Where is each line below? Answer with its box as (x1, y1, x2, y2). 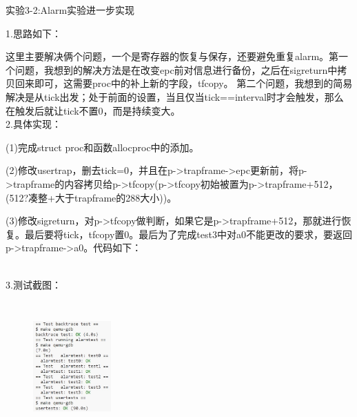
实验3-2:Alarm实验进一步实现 (6, 3, 135, 17)
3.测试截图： (6, 277, 61, 291)
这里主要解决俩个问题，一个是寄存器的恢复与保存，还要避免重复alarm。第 (6, 49, 339, 64)
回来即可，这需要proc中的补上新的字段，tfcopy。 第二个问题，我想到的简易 (14, 76, 353, 90)
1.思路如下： (6, 26, 61, 40)
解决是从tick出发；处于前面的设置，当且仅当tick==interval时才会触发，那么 (6, 89, 344, 104)
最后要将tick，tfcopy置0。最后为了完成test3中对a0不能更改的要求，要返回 (24, 226, 352, 241)
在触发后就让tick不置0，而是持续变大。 (6, 103, 181, 117)
